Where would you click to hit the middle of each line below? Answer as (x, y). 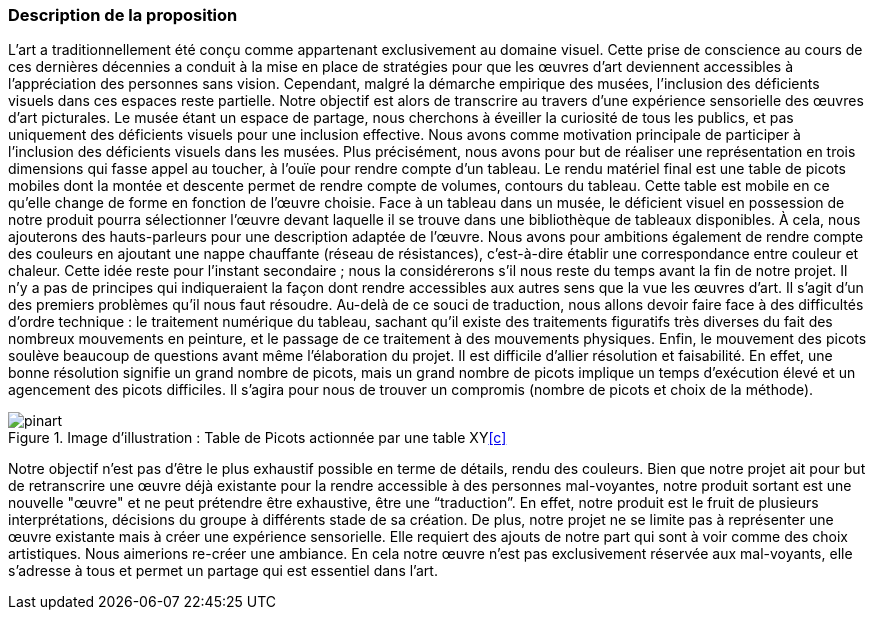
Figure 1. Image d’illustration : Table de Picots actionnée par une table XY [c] (257, 438)
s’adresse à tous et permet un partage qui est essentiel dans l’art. (223, 571)
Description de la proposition (123, 15)
